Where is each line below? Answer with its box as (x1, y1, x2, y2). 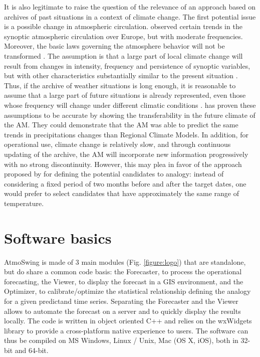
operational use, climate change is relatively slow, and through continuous (4, 139, 231, 149)
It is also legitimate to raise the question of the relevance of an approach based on (4, 2, 256, 12)
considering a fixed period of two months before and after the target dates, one (4, 178, 246, 189)
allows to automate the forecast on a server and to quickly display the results (4, 305, 241, 316)
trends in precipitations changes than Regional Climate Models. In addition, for (4, 129, 248, 139)
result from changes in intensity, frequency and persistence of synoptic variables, (4, 60, 250, 71)
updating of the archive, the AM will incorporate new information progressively (4, 148, 248, 159)
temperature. (4, 198, 44, 208)
